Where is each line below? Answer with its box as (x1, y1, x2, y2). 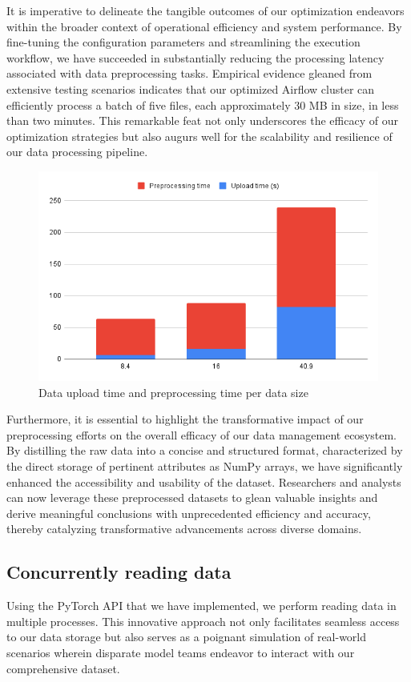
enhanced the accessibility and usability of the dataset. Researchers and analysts (6, 473, 401, 490)
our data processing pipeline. (6, 143, 148, 160)
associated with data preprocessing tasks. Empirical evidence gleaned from (6, 65, 373, 82)
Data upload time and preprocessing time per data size (38, 383, 308, 400)
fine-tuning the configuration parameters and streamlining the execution (6, 34, 361, 50)
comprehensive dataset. (6, 660, 120, 676)
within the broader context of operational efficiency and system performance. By (6, 18, 402, 34)
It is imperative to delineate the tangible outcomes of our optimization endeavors (6, 2, 405, 18)
